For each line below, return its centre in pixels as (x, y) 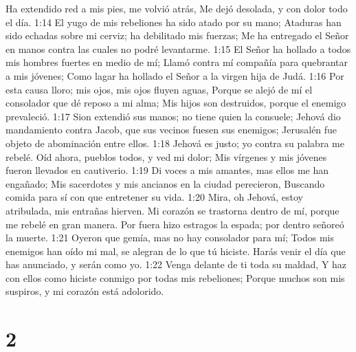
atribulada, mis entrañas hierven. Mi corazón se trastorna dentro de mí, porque (173, 210)
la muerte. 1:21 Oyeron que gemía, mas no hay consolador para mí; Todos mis (170, 238)
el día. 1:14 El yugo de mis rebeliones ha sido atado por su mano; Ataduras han (174, 22)
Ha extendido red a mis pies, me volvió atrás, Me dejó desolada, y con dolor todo (177, 8)
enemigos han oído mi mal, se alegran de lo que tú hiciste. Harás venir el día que (176, 251)
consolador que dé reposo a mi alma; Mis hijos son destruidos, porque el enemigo (176, 103)
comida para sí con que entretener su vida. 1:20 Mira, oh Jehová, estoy (155, 197)
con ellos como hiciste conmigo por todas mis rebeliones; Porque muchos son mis (175, 277)
